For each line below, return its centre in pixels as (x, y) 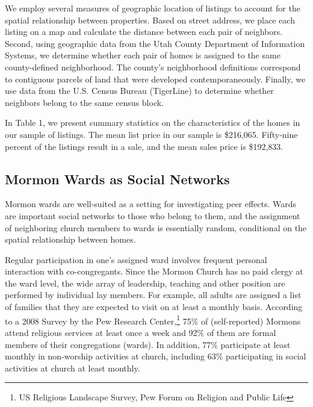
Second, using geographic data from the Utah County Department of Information (155, 43)
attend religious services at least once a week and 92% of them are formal (141, 332)
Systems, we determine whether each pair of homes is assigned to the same (143, 55)
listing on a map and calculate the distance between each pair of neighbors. (144, 32)
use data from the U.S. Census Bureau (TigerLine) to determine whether (139, 91)
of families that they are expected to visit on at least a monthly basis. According (154, 307)
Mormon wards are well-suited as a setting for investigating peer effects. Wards (151, 204)
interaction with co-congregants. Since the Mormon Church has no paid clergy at (154, 271)
